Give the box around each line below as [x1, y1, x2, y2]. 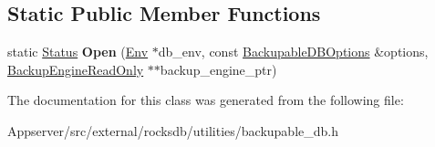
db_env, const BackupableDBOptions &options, [158, 42, 429, 61]
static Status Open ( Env [7, 42, 149, 61]
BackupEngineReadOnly [7, 59, 144, 79]
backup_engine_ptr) [160, 59, 277, 79]
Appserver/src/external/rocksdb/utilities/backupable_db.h [7, 121, 339, 140]
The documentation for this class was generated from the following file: [7, 90, 404, 110]
